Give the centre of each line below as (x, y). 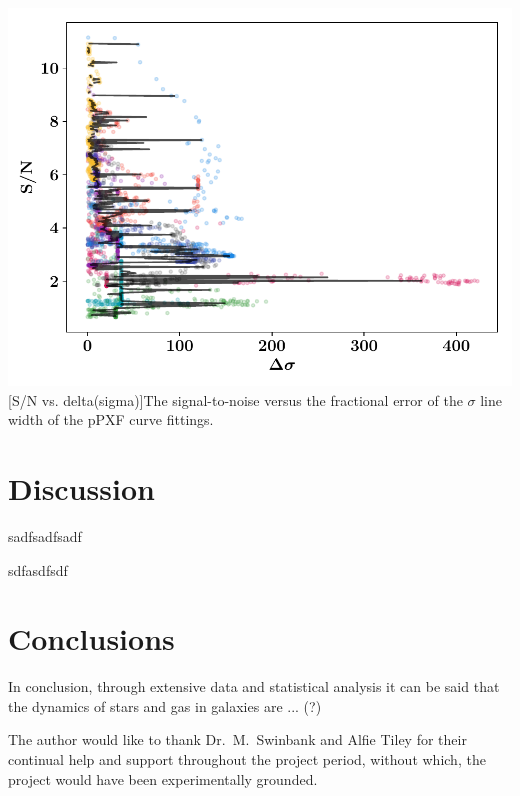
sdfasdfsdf (38, 569)
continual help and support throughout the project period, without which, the (247, 759)
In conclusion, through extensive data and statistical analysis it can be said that (254, 686)
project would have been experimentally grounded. (163, 778)
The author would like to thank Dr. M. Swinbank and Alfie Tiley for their (237, 739)
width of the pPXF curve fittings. (111, 419)
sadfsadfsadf (45, 535)
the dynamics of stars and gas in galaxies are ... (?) (165, 705)
